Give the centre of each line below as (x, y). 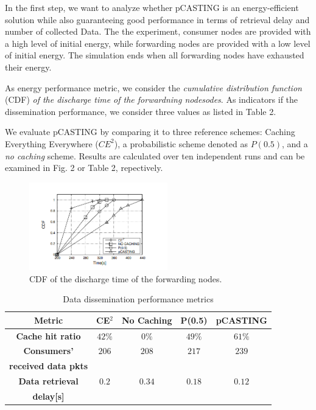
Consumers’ (48, 351)
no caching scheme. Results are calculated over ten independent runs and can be (155, 155)
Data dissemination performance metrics (138, 299)
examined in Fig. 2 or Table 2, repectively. (84, 168)
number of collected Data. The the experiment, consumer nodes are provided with (158, 31)
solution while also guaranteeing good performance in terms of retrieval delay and (157, 19)
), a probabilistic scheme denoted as (181, 143)
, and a (295, 143)
